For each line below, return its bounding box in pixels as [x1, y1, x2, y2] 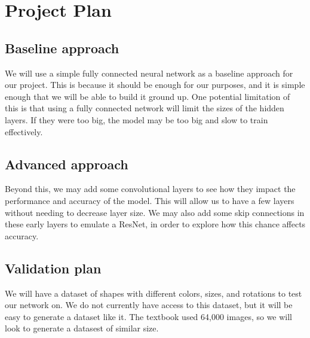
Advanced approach [5, 154, 128, 173]
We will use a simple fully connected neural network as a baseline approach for [5, 66, 293, 79]
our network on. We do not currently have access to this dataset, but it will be [5, 299, 293, 311]
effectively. [5, 125, 43, 138]
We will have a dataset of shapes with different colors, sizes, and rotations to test [5, 287, 302, 299]
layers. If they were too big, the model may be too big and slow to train [5, 113, 268, 126]
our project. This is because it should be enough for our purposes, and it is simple [5, 78, 305, 91]
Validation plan [5, 258, 102, 277]
